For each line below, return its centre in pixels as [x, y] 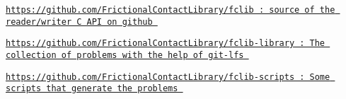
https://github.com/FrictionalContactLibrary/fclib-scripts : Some [168, 77]
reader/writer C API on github [79, 22]
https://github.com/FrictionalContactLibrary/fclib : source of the [171, 10]
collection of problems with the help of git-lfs [125, 55]
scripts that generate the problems [92, 89]
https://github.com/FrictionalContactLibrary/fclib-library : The [166, 43]
